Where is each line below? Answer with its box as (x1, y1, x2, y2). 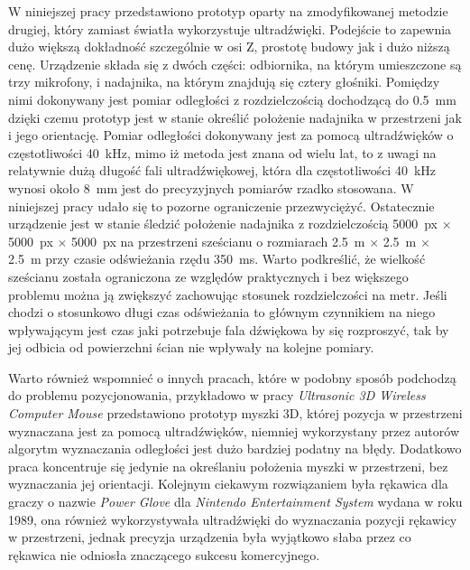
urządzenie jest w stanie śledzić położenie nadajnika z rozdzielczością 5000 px (8, 214, 438, 233)
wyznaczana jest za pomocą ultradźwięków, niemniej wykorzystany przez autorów (8, 421, 459, 440)
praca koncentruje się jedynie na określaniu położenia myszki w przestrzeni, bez (8, 456, 448, 475)
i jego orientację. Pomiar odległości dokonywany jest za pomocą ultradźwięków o (8, 126, 454, 145)
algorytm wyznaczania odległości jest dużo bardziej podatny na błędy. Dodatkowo (8, 439, 462, 458)
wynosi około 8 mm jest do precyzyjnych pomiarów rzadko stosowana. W (8, 178, 414, 197)
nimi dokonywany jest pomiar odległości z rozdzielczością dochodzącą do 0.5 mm (8, 89, 456, 108)
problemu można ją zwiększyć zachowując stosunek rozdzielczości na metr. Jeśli (8, 285, 447, 304)
